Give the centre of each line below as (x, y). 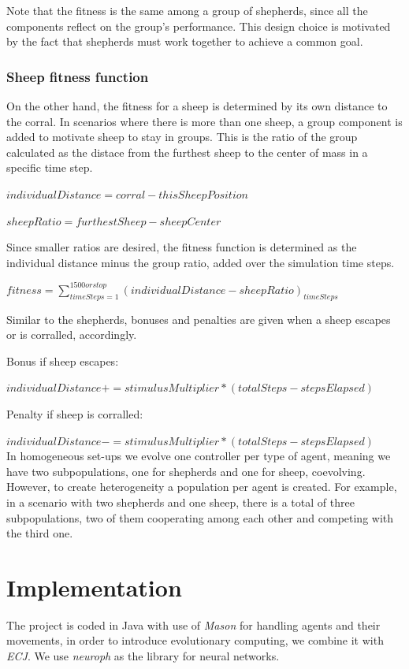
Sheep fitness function (78, 76)
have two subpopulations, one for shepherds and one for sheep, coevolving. (186, 471)
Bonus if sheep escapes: (63, 361)
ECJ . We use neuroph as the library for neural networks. (143, 656)
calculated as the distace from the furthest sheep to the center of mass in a (187, 152)
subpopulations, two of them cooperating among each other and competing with (200, 517)
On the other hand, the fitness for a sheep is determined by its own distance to (197, 106)
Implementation (94, 587)
